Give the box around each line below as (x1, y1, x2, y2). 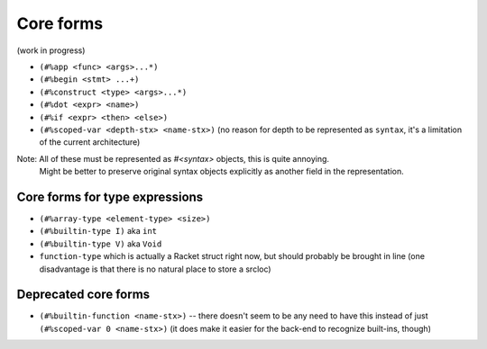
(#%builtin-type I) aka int (39, 226, 158, 237)
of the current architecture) (39, 137, 141, 148)
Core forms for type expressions (16, 189, 204, 204)
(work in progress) (16, 45, 86, 56)
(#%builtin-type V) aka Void (39, 238, 162, 249)
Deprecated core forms (16, 287, 151, 302)
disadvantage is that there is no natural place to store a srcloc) (39, 264, 271, 274)
